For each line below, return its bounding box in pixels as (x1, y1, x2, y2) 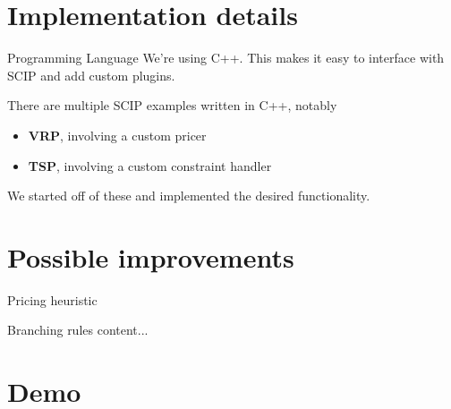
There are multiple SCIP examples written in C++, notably (7, 96, 337, 115)
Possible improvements (7, 238, 294, 275)
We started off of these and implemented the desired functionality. (7, 186, 370, 205)
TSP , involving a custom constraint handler (28, 156, 272, 175)
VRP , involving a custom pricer (28, 125, 207, 144)
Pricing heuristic (7, 290, 98, 309)
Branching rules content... (7, 320, 149, 339)
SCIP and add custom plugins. (7, 65, 175, 84)
